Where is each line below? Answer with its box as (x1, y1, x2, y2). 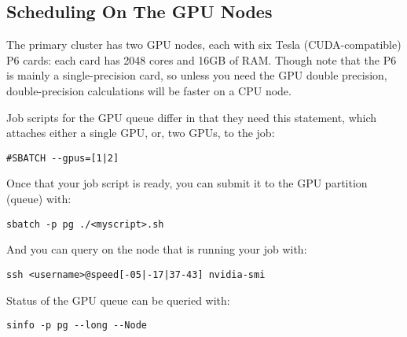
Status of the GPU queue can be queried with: (6, 291, 230, 308)
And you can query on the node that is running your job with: (6, 241, 307, 257)
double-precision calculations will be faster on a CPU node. (6, 82, 291, 98)
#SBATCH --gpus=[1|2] (6, 152, 119, 164)
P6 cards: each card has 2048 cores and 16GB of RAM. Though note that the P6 (6, 51, 397, 68)
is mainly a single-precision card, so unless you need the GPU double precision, (6, 67, 387, 83)
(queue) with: (6, 191, 71, 207)
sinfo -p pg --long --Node (6, 320, 147, 331)
